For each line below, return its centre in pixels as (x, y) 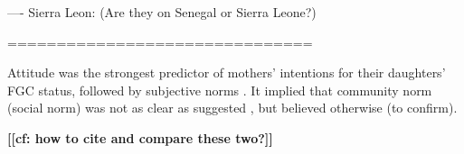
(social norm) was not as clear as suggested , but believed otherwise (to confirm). (232, 108)
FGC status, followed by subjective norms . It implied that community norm (220, 90)
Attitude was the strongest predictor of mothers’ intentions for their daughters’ (227, 72)
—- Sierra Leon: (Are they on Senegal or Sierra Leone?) (162, 12)
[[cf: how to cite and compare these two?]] (140, 137)
